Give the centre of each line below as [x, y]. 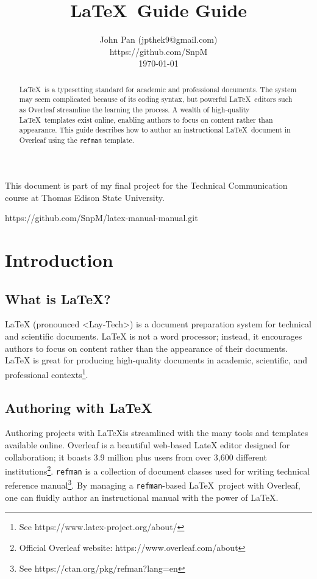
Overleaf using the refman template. [77, 140]
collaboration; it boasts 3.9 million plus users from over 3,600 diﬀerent [136, 457]
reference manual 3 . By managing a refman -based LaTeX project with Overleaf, [153, 484]
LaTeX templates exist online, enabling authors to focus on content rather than [146, 119]
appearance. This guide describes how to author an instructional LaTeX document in [155, 130]
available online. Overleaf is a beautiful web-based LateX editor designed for [148, 444]
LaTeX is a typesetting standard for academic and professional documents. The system [158, 89]
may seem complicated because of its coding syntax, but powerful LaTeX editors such [156, 99]
